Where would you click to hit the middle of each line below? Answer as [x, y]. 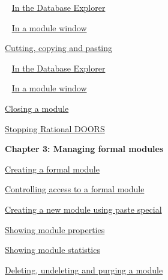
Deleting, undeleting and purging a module [84, 269]
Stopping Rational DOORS [55, 128]
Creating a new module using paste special [83, 209]
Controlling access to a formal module [75, 189]
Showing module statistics [52, 250]
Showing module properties [55, 229]
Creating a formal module [52, 169]
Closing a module [37, 108]
